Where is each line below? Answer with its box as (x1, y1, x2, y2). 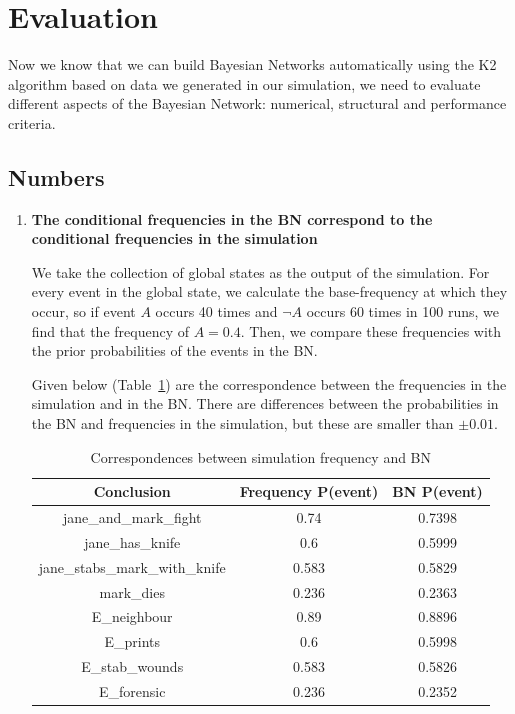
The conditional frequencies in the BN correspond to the (31, 208, 433, 229)
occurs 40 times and (155, 301, 278, 322)
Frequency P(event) (239, 481, 379, 502)
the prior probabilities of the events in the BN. (31, 340, 318, 361)
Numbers (8, 161, 105, 192)
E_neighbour (91, 606, 173, 627)
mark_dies (99, 581, 165, 602)
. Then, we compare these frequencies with (240, 320, 502, 341)
